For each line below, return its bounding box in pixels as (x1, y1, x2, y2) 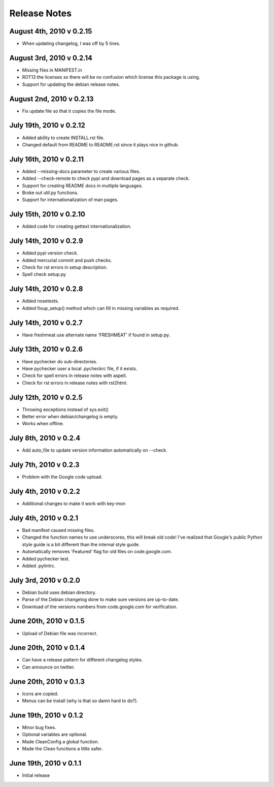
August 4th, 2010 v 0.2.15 (9, 27, 92, 36)
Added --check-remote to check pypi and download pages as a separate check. (22, 175, 190, 181)
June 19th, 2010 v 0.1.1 (9, 759, 82, 768)
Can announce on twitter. (22, 664, 75, 670)
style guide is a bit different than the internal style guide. (22, 541, 140, 547)
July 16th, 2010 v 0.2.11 (9, 155, 84, 164)
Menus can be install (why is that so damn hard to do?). (22, 698, 138, 704)
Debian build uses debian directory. (22, 589, 96, 595)
